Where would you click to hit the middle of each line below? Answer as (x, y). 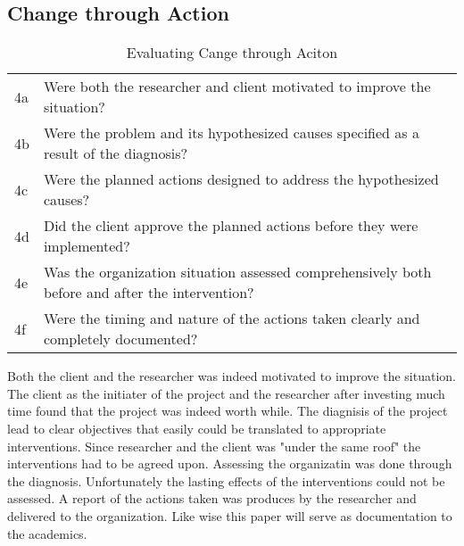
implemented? (87, 246)
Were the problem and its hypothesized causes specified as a (231, 133)
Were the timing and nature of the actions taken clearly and (232, 318)
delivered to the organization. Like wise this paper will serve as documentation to (230, 515)
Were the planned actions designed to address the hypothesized (241, 179)
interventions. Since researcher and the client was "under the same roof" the (214, 446)
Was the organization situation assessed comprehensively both (237, 272)
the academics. (47, 533)
